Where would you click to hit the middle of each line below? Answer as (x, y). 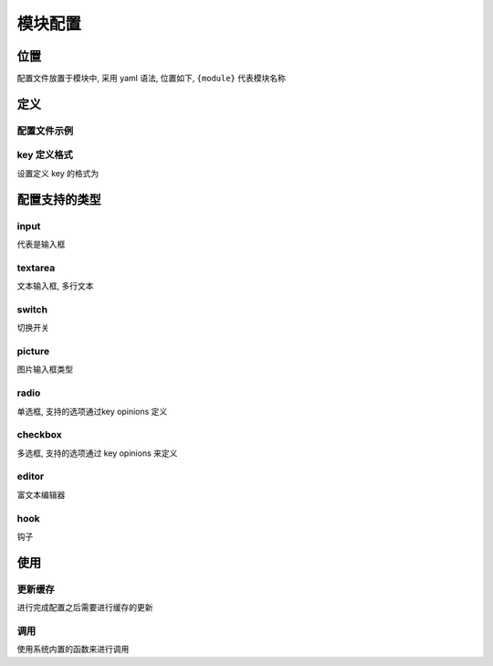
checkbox (40, 435)
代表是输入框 (41, 244)
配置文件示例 (45, 131)
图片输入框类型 (45, 369)
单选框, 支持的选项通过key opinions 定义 (92, 411)
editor (31, 477)
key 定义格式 (45, 155)
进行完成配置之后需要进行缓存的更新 (85, 608)
